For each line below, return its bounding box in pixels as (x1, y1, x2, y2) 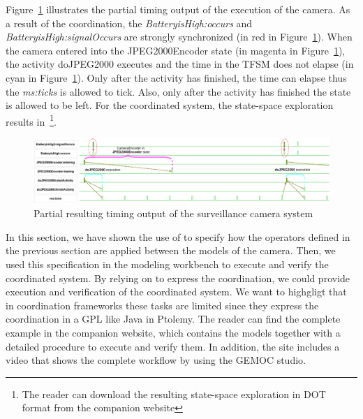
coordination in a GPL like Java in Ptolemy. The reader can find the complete (6, 311, 341, 326)
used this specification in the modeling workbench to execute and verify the (6, 256, 329, 271)
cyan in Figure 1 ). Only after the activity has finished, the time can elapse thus (6, 70, 347, 84)
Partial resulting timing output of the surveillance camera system (34, 206, 313, 221)
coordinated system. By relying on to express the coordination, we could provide (6, 270, 350, 285)
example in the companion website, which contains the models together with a (6, 325, 341, 339)
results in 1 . (6, 112, 57, 128)
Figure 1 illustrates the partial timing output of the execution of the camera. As (6, 2, 350, 16)
